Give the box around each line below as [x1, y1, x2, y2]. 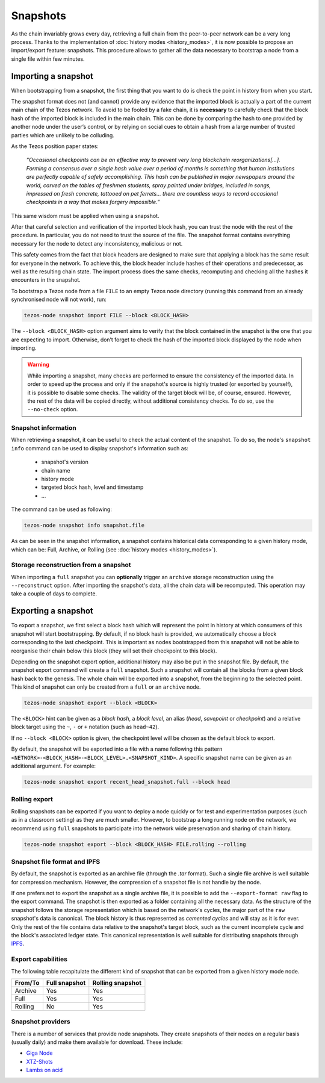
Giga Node [26, 1049, 53, 1057]
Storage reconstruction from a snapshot [11, 560, 131, 569]
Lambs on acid [26, 1066, 63, 1074]
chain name [41, 467, 70, 474]
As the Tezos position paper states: [11, 142, 99, 150]
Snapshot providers [11, 1017, 70, 1026]
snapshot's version [41, 458, 88, 466]
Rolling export [11, 795, 54, 804]
